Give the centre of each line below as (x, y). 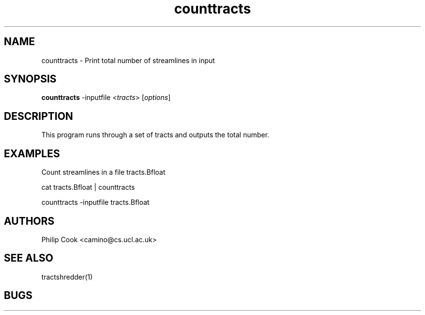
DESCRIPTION (39, 116)
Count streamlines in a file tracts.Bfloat (103, 172)
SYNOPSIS (30, 79)
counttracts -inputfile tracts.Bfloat (95, 202)
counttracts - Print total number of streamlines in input (128, 60)
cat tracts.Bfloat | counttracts (88, 187)
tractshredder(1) (67, 277)
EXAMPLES (32, 153)
